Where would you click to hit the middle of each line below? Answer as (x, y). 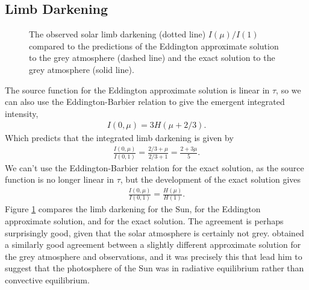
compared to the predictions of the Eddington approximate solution (154, 46)
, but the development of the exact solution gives (211, 179)
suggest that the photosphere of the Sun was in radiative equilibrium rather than (154, 268)
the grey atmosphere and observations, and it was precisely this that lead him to (154, 256)
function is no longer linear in (60, 179)
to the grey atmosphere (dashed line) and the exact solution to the (152, 58)
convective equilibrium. (47, 280)
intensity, (22, 113)
